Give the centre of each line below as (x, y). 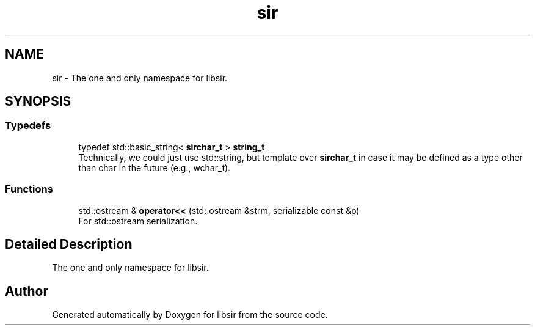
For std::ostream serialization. (138, 221)
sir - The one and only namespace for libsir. (140, 78)
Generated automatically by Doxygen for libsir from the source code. (190, 315)
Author (27, 291)
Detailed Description (69, 244)
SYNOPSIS (38, 101)
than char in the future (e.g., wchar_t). (155, 167)
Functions (29, 189)
